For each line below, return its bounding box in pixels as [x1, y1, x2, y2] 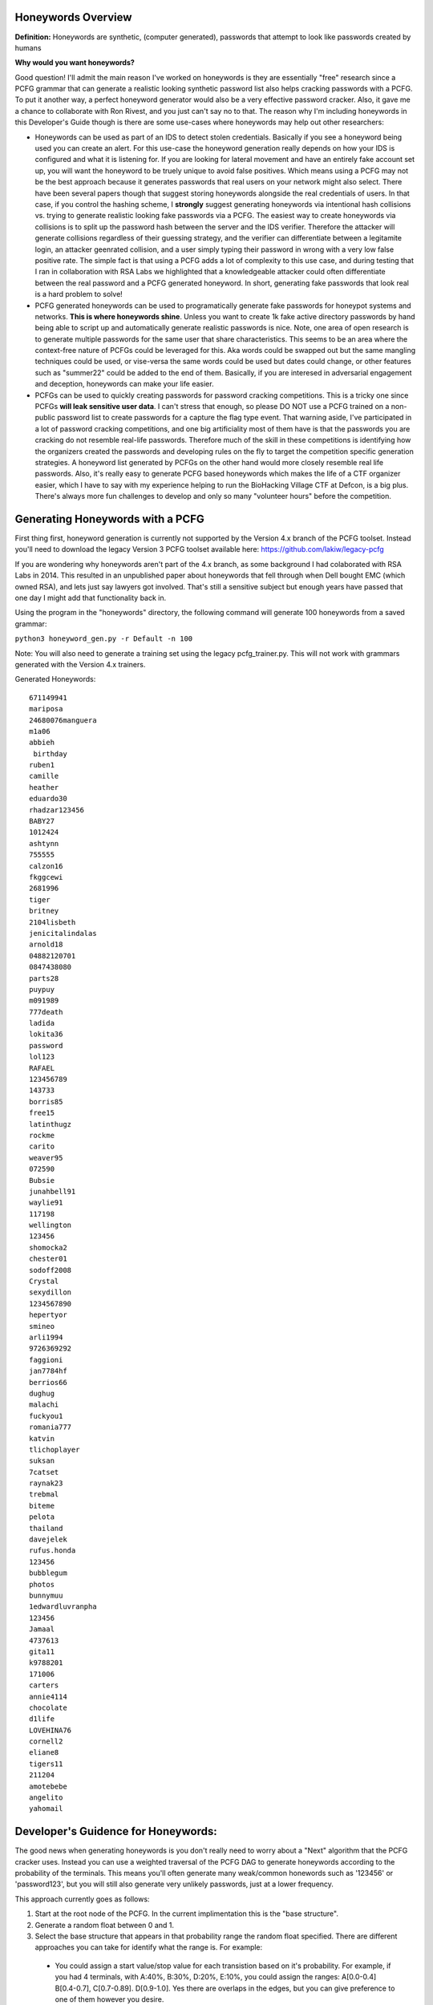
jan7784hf [29, 1367, 67, 1375]
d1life [29, 1715, 55, 1723]
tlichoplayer [29, 1444, 80, 1454]
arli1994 [29, 1333, 63, 1342]
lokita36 [29, 1030, 63, 1039]
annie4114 [29, 1692, 67, 1701]
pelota [29, 1513, 55, 1521]
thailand [29, 1524, 63, 1533]
